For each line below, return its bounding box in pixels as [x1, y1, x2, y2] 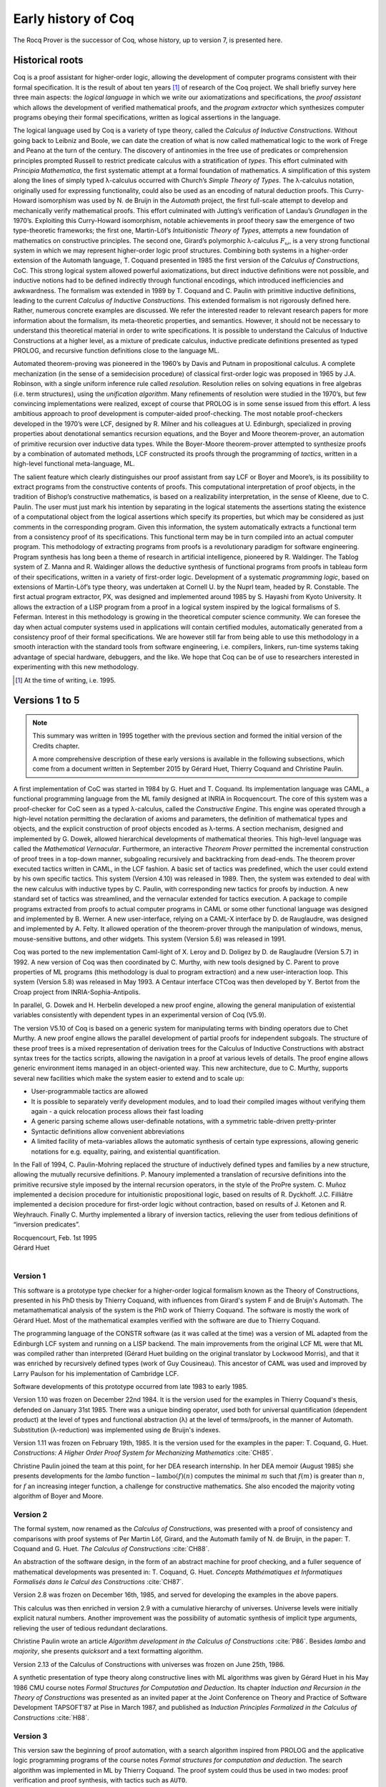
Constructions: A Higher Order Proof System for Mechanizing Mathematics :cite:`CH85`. [13, 1448, 274, 1457]
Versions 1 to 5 [13, 694, 80, 707]
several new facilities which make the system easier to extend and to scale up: [13, 1074, 244, 1082]
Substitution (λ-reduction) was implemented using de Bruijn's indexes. [13, 1425, 221, 1434]
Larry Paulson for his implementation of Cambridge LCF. [13, 1369, 179, 1377]
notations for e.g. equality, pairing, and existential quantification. [31, 1147, 221, 1156]
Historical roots [13, 54, 84, 66]
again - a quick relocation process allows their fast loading [31, 1107, 204, 1115]
